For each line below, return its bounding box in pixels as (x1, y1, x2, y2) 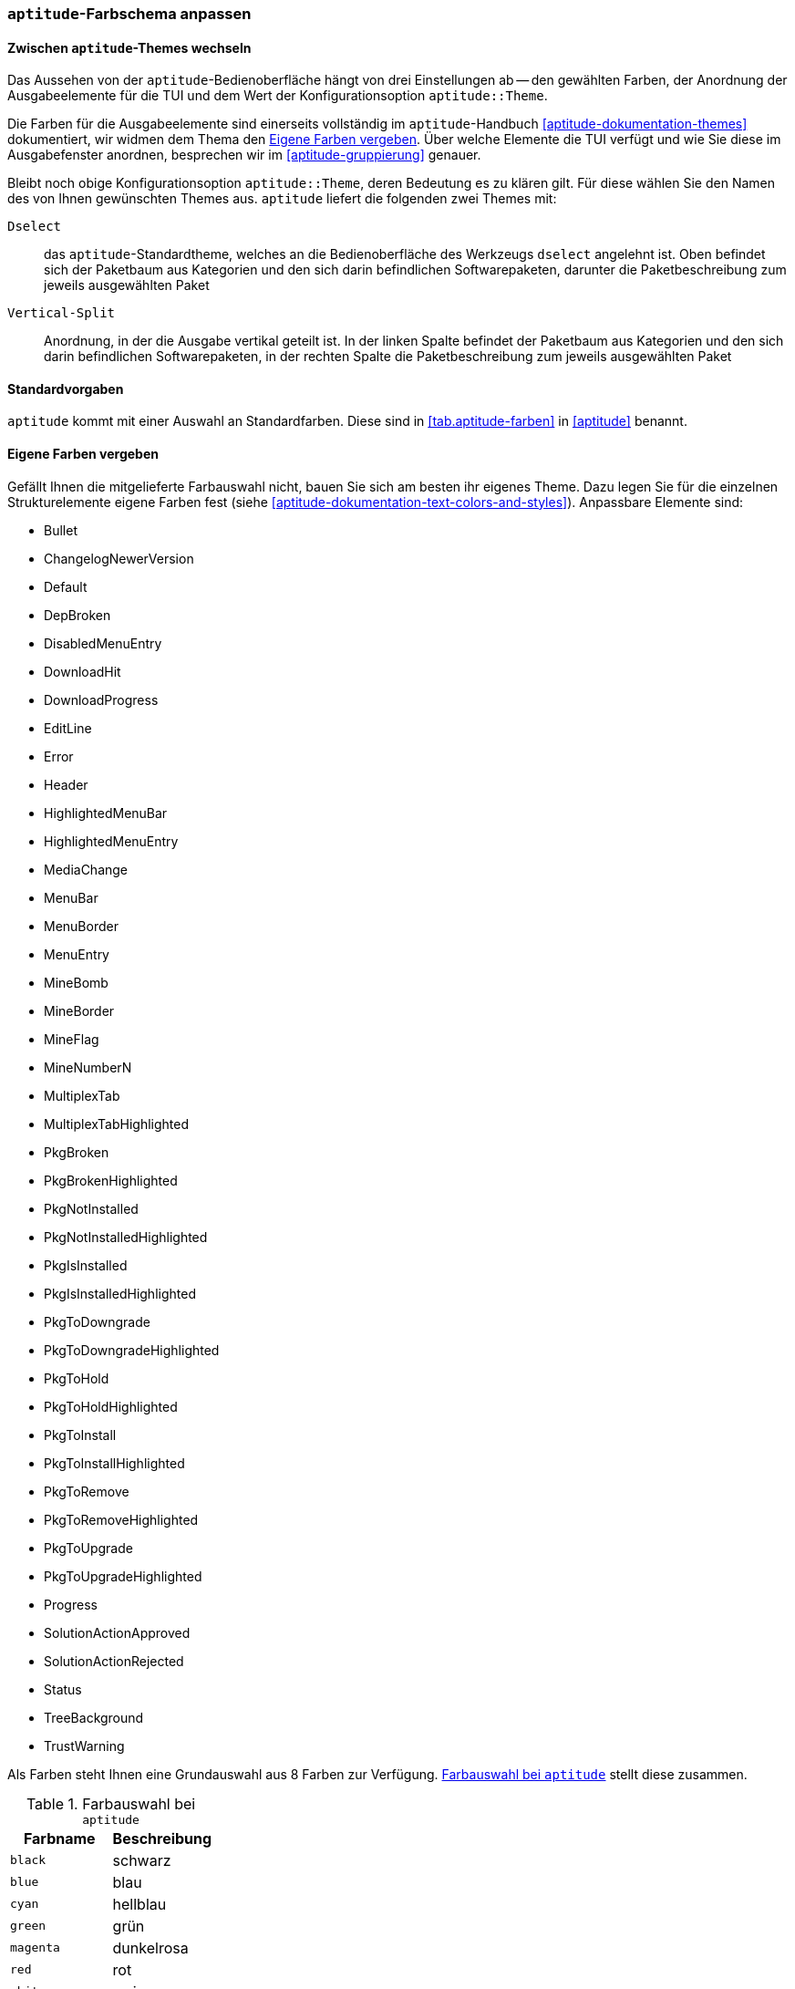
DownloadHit (44, 663, 121, 679)
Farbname (23, 1828, 96, 1848)
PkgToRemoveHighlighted (44, 1511, 199, 1528)
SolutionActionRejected (44, 1652, 184, 1669)
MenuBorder (44, 917, 119, 934)
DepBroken (44, 606, 111, 623)
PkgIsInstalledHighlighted (44, 1285, 196, 1301)
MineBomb (44, 974, 108, 990)
